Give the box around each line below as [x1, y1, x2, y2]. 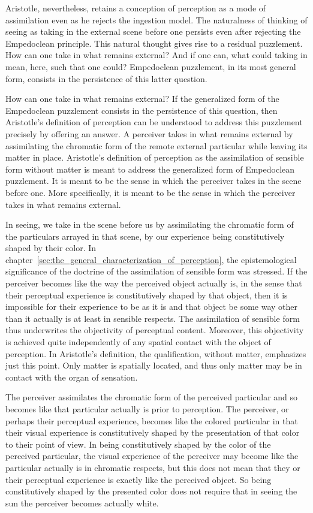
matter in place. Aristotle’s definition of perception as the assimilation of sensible [5, 151, 304, 164]
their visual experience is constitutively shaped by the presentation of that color [5, 426, 300, 439]
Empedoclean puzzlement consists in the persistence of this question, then [5, 104, 278, 116]
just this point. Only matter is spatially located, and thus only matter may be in [5, 359, 302, 372]
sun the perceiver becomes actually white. [5, 496, 159, 509]
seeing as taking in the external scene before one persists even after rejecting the [5, 25, 301, 38]
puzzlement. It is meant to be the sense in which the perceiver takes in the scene [5, 174, 302, 187]
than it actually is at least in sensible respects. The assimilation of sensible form [5, 312, 300, 324]
